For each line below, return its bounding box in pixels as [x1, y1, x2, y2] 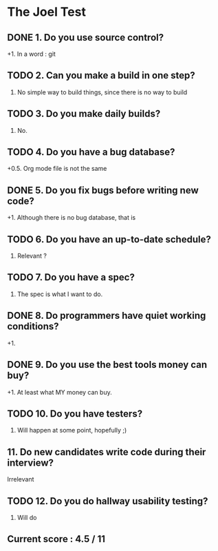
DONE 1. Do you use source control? [7, 32, 164, 43]
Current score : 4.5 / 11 [7, 533, 105, 545]
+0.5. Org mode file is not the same [7, 165, 107, 173]
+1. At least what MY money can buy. [7, 388, 112, 396]
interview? [7, 457, 54, 468]
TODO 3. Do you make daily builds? [7, 108, 161, 120]
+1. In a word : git [7, 50, 56, 58]
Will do [17, 513, 37, 521]
